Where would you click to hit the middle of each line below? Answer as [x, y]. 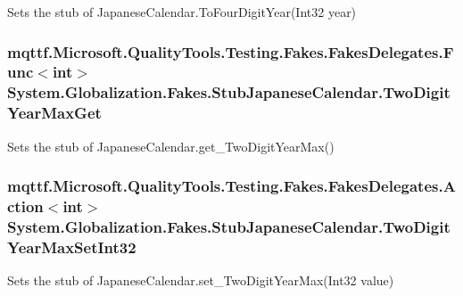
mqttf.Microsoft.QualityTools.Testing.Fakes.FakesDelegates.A [231, 186]
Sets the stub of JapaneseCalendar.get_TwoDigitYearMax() [171, 146]
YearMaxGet [54, 113]
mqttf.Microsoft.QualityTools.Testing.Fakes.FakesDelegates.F [231, 51]
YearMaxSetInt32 [72, 247]
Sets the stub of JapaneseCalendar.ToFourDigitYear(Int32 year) [182, 12]
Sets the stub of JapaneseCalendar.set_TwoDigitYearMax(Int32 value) [201, 280]
